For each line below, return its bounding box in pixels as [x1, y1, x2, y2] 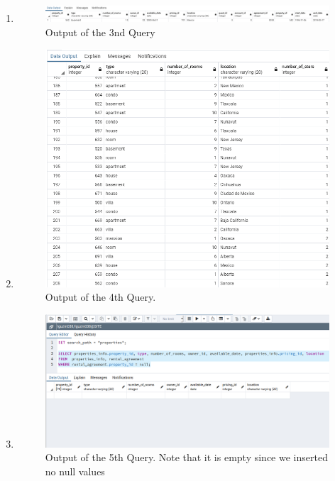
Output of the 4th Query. [45, 289, 156, 304]
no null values [45, 463, 105, 478]
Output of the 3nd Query [45, 25, 155, 40]
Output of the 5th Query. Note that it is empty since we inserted [45, 450, 328, 465]
